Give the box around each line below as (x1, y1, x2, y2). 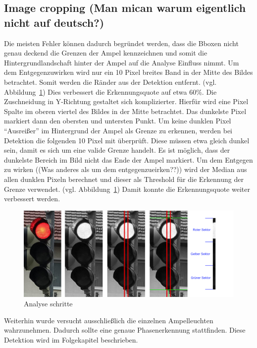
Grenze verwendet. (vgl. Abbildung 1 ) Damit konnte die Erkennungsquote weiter (4, 183, 250, 194)
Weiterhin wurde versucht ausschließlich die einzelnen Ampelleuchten (4, 315, 213, 325)
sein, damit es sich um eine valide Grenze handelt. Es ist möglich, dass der (4, 145, 230, 155)
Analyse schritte (24, 298, 73, 309)
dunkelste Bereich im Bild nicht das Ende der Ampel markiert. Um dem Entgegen (4, 154, 253, 165)
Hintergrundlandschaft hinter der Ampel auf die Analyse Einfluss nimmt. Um (4, 57, 239, 67)
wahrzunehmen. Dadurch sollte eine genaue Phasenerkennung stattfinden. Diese (4, 325, 246, 335)
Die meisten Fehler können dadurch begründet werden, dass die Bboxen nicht (4, 38, 239, 48)
